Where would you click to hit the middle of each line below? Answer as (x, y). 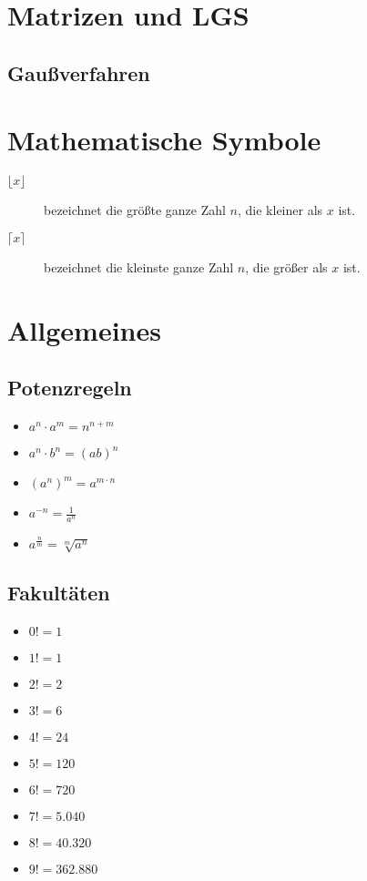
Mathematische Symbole (164, 140)
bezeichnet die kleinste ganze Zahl (139, 266)
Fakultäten (59, 592)
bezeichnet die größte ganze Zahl (135, 210)
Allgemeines (84, 329)
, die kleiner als (280, 210)
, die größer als (286, 266)
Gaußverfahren (79, 72)
